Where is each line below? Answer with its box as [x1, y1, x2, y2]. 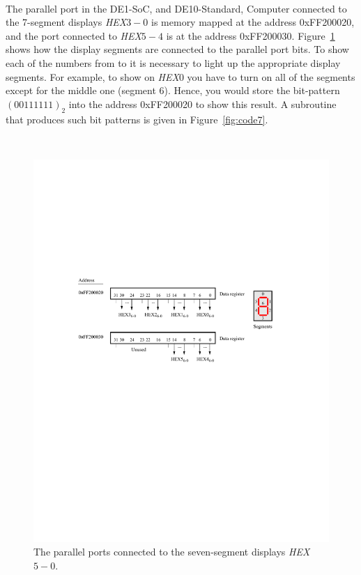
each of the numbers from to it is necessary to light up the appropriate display [6, 55, 341, 70]
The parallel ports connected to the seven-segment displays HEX [33, 544, 310, 559]
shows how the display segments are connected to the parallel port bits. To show [6, 42, 349, 56]
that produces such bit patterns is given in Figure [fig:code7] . [6, 112, 268, 126]
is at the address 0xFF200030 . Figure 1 [166, 28, 335, 43]
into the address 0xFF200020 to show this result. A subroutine [68, 96, 337, 111]
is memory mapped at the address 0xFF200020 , [151, 15, 355, 29]
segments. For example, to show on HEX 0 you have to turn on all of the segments [6, 69, 355, 84]
